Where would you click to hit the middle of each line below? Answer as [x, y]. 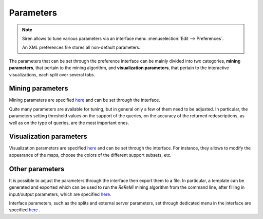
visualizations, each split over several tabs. [52, 74]
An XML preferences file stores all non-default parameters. [81, 47]
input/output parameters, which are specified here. [60, 194]
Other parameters [37, 169]
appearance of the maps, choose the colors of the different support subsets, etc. [90, 155]
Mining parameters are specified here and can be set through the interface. [85, 100]
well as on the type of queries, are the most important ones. [69, 123]
